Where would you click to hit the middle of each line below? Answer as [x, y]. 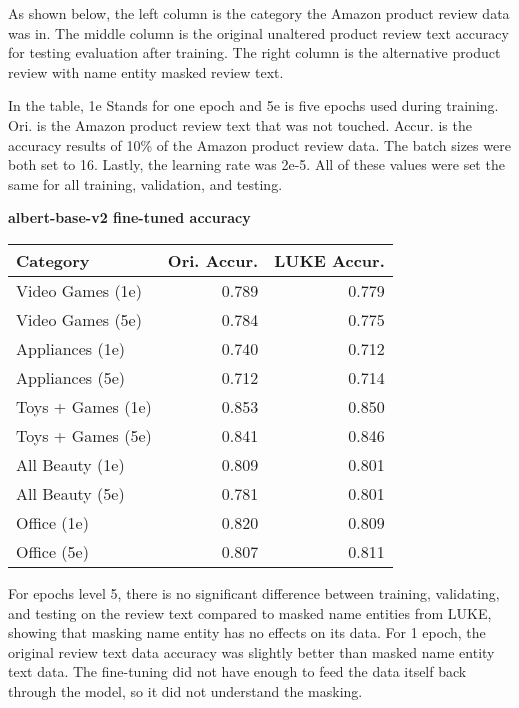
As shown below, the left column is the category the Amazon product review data [259, 13]
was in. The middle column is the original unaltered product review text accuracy [258, 32]
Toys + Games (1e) [84, 406]
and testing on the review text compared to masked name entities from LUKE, [250, 612]
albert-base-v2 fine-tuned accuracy [129, 217]
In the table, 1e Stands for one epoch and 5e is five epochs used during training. [253, 105]
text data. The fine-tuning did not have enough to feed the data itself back [237, 671]
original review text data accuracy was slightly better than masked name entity [251, 651]
